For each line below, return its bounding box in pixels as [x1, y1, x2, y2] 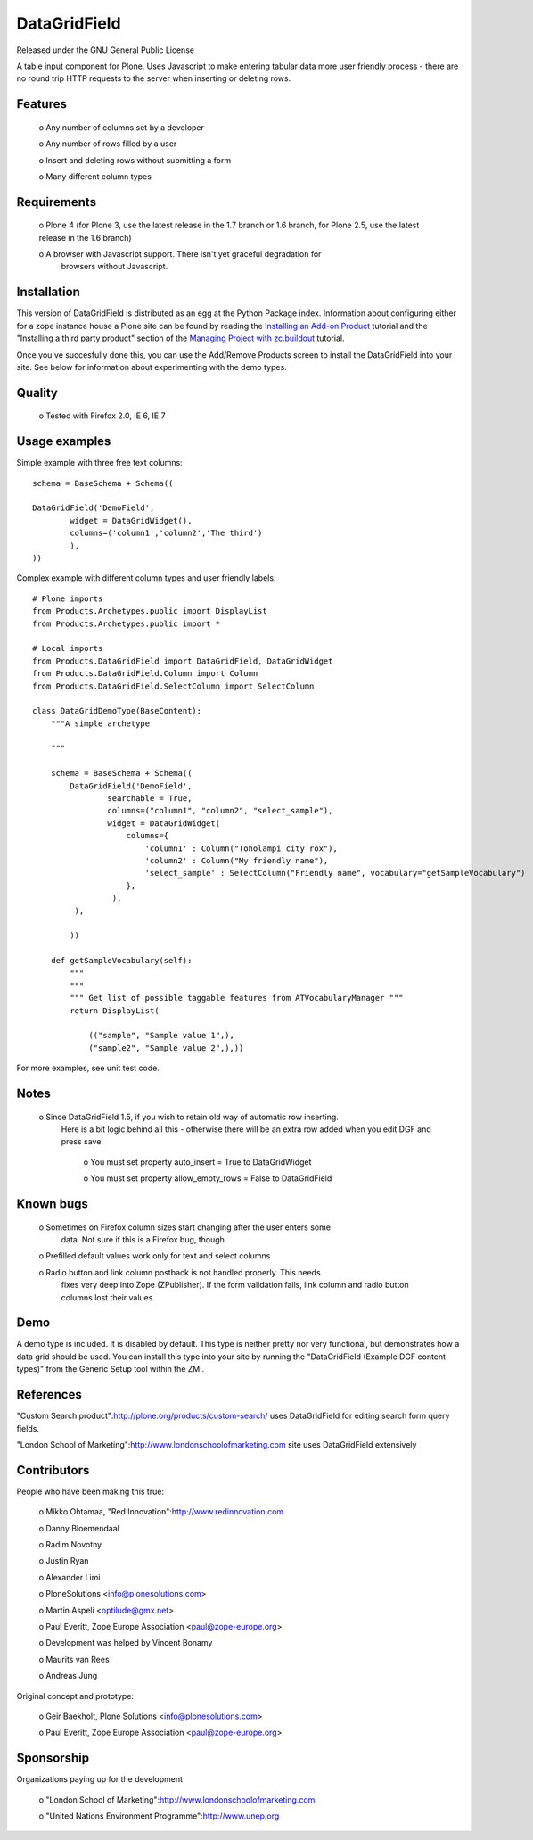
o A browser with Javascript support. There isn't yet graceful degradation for [38, 249, 322, 260]
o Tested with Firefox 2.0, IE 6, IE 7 [38, 410, 166, 421]
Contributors [16, 1463, 90, 1478]
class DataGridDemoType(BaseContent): [32, 705, 202, 716]
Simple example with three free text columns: [16, 458, 183, 468]
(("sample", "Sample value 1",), [88, 1030, 235, 1041]
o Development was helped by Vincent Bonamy [38, 1638, 213, 1648]
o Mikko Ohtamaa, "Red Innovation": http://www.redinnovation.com [38, 1506, 284, 1517]
